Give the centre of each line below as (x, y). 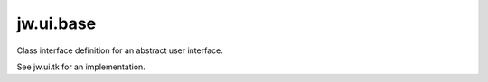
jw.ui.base (56, 23)
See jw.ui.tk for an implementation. (81, 67)
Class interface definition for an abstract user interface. (120, 50)
